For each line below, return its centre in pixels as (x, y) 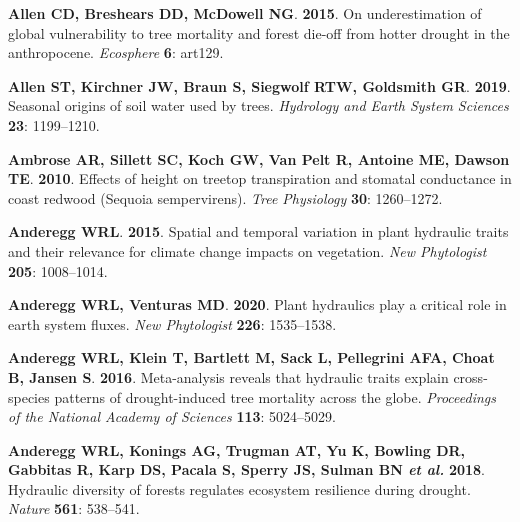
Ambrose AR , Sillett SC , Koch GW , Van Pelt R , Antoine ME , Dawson (259, 158)
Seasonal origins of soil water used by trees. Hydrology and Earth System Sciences (258, 105)
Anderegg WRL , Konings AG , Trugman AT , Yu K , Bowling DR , (237, 449)
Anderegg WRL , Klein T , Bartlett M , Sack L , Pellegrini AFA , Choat (251, 357)
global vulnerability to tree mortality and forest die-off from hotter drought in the (259, 32)
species (29, 396)
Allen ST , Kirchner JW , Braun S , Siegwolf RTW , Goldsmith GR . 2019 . (259, 85)
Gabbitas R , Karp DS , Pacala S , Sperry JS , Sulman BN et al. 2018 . (247, 469)
